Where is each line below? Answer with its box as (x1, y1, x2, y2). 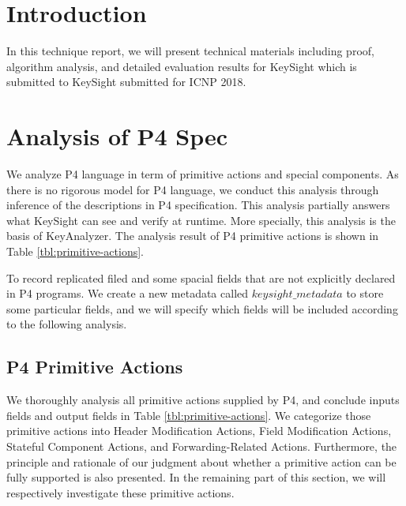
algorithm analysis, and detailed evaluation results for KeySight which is (6, 58, 357, 74)
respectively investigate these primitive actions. (6, 484, 235, 500)
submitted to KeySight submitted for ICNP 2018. (6, 73, 246, 90)
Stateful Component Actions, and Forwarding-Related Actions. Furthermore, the (6, 437, 397, 454)
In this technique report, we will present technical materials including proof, (6, 43, 374, 59)
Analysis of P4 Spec (6, 120, 228, 152)
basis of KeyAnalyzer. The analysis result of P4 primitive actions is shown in (6, 227, 379, 244)
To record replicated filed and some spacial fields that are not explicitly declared (6, 269, 396, 286)
